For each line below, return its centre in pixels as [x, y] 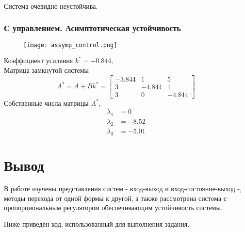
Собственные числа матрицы [46, 103]
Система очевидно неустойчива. [51, 6]
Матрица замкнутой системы [46, 70]
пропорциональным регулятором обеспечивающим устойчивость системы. [113, 207]
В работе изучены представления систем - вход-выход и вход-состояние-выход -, [123, 188]
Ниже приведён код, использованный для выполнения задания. [97, 224]
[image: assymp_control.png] [70, 45]
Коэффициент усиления [39, 60]
